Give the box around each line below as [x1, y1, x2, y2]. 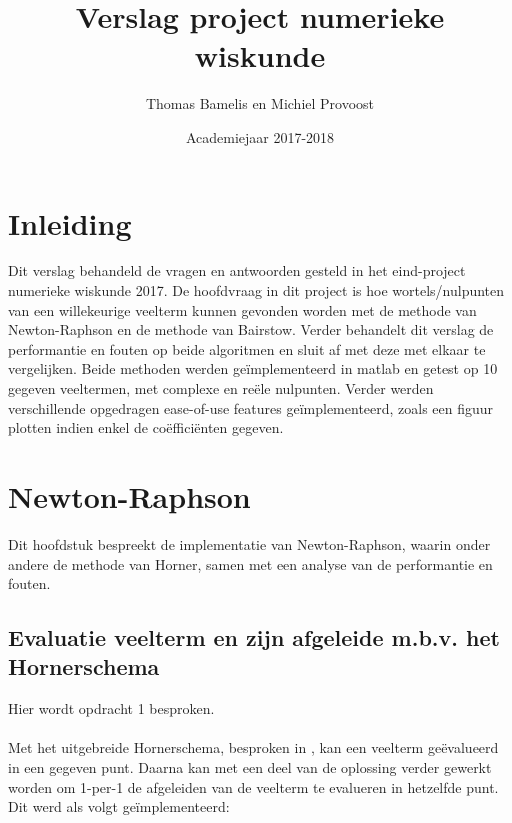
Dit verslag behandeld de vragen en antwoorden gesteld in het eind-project [8, 260, 466, 281]
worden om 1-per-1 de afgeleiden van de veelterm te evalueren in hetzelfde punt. [8, 776, 499, 797]
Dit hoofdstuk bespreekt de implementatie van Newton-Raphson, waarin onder [8, 533, 491, 554]
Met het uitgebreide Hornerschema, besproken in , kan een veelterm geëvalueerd [8, 737, 499, 758]
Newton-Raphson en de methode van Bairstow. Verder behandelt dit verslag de [8, 319, 494, 340]
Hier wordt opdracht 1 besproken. [8, 698, 215, 719]
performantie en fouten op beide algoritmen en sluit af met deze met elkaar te [8, 338, 486, 359]
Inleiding [8, 202, 132, 243]
